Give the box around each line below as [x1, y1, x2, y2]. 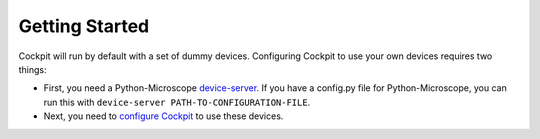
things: [18, 63, 47, 75]
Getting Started [18, 15, 150, 37]
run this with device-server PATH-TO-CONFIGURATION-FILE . [43, 96, 311, 108]
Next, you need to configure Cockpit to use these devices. [43, 110, 284, 122]
